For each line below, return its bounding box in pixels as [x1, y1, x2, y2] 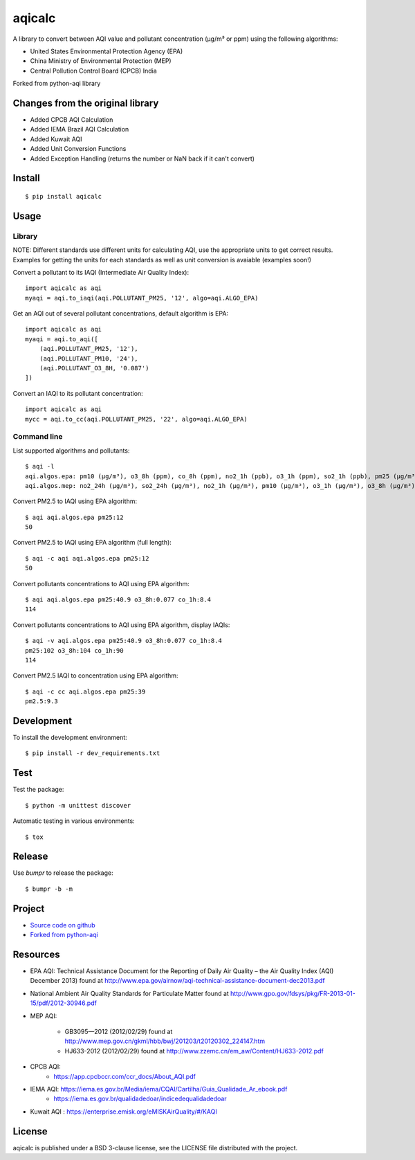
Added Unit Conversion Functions [30, 145, 127, 153]
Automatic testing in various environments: [12, 817, 135, 825]
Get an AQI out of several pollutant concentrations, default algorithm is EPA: [12, 309, 228, 318]
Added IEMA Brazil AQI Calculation [30, 125, 129, 134]
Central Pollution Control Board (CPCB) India [30, 66, 157, 75]
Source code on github [30, 921, 96, 929]
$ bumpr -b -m [25, 885, 73, 893]
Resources [12, 948, 60, 960]
